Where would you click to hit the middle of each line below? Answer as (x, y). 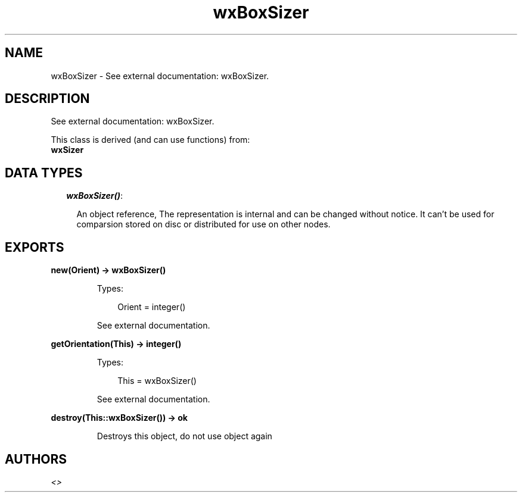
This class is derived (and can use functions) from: (150, 140)
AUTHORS (36, 459)
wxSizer (67, 150)
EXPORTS (35, 247)
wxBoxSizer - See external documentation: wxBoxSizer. (160, 76)
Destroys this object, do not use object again (184, 436)
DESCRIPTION (47, 99)
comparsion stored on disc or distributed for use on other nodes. (203, 224)
